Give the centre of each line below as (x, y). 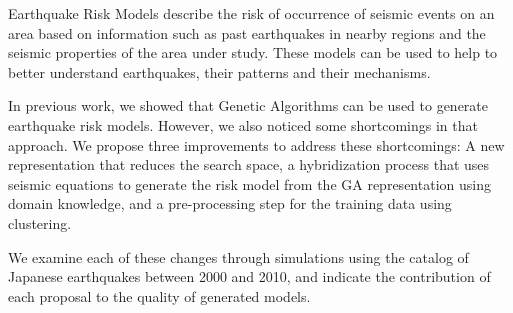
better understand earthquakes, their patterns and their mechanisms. (219, 71)
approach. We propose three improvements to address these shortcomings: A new (256, 144)
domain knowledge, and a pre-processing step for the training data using (230, 203)
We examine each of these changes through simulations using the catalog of (238, 256)
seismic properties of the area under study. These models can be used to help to (253, 52)
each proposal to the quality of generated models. (159, 295)
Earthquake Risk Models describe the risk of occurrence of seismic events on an (251, 13)
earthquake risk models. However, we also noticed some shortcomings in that (243, 124)
